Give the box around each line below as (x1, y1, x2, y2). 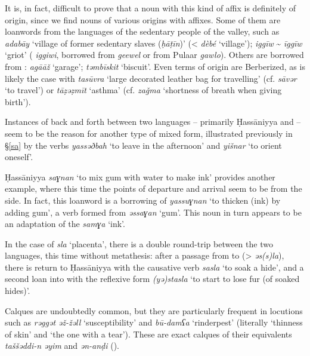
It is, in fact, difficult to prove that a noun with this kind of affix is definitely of (5, 2, 296, 14)
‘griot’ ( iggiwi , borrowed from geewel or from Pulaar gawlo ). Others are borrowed (5, 48, 304, 61)
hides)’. (5, 284, 30, 297)
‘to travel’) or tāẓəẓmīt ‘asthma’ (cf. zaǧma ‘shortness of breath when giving (5, 84, 282, 96)
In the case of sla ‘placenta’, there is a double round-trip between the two (5, 237, 273, 250)
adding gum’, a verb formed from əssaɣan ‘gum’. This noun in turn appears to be (5, 205, 302, 218)
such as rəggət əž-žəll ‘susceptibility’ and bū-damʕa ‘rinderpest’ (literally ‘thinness (5, 316, 303, 329)
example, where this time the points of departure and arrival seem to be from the (5, 182, 302, 195)
